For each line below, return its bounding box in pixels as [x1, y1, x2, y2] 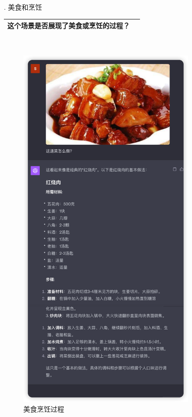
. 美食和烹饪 [4, 2, 42, 12]
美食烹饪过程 [23, 403, 64, 414]
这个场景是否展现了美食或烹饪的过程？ [7, 20, 130, 31]
